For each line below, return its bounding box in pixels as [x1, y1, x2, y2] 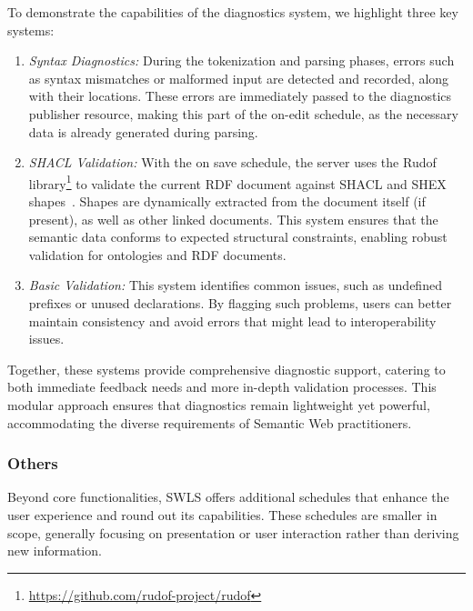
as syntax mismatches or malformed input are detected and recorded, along [28, 68, 449, 87]
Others [7, 452, 58, 475]
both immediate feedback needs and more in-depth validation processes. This [7, 377, 437, 396]
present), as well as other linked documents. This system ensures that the [28, 209, 438, 228]
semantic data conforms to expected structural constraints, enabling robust [28, 227, 448, 246]
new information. [7, 541, 102, 560]
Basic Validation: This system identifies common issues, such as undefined [28, 275, 442, 295]
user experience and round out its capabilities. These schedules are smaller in [7, 505, 438, 524]
